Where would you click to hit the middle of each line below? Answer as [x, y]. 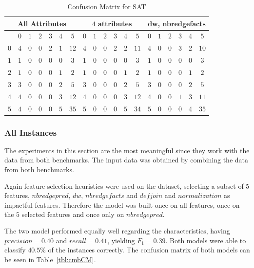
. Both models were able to [206, 240]
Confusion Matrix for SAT [107, 6]
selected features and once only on [73, 214]
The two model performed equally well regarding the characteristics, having [117, 230]
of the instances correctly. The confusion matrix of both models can [149, 250]
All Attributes [42, 23]
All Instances [31, 132]
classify [15, 250]
